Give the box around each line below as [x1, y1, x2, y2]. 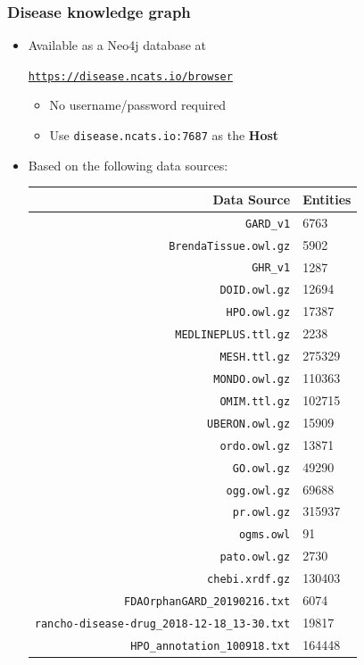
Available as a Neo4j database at [28, 36, 207, 54]
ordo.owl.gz [219, 439, 291, 453]
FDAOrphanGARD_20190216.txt [124, 595, 291, 609]
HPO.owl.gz [226, 306, 291, 320]
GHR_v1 [252, 262, 291, 275]
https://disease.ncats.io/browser [28, 70, 233, 83]
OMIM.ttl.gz [219, 395, 291, 408]
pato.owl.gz [219, 551, 291, 564]
